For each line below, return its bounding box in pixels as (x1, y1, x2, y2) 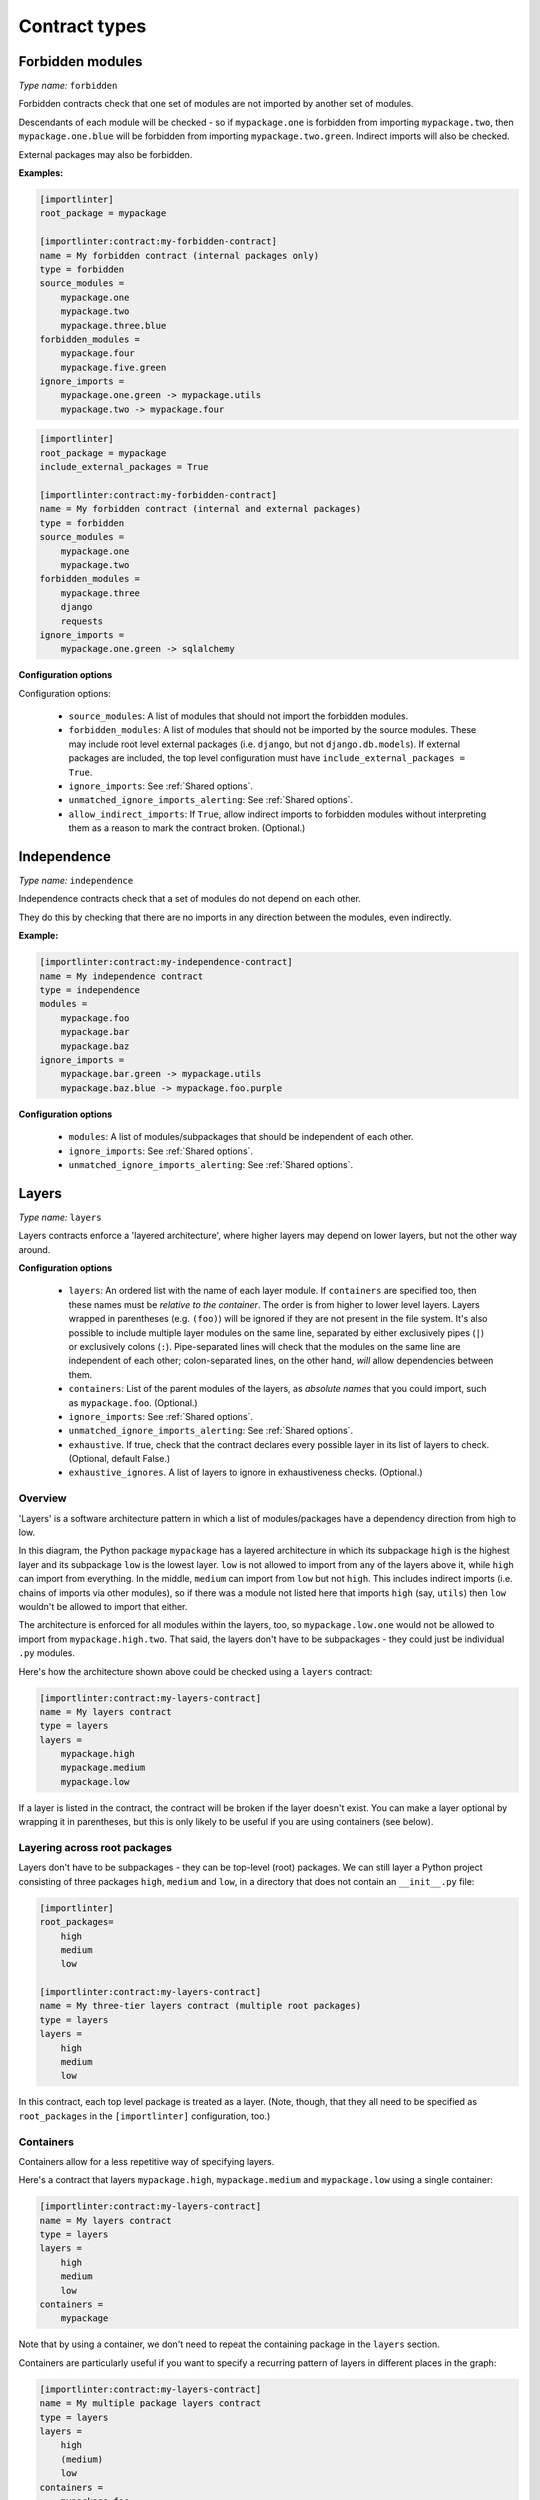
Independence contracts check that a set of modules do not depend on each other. (18, 893, 362, 905)
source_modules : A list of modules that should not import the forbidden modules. (68, 710, 409, 722)
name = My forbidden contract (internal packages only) (39, 250, 320, 261)
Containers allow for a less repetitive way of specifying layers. (18, 2155, 275, 2167)
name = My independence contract (39, 970, 204, 982)
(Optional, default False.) (68, 1453, 171, 1465)
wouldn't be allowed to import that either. (18, 1600, 188, 1612)
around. (18, 1243, 51, 1255)
